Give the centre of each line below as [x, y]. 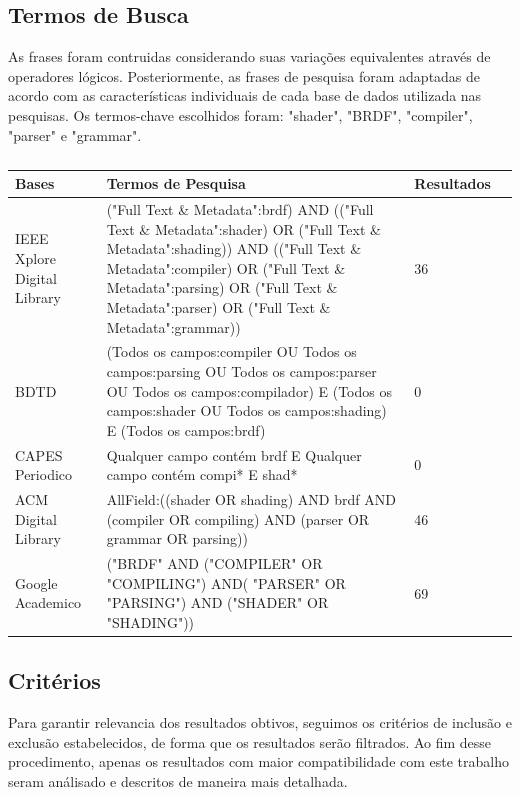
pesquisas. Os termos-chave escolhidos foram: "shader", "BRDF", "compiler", [240, 114]
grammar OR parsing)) [177, 538]
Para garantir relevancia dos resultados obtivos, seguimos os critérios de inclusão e [260, 722]
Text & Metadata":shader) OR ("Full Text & [243, 228]
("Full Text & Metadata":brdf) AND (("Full [240, 209]
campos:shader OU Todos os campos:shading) [246, 410]
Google [36, 582]
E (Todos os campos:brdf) [186, 429]
